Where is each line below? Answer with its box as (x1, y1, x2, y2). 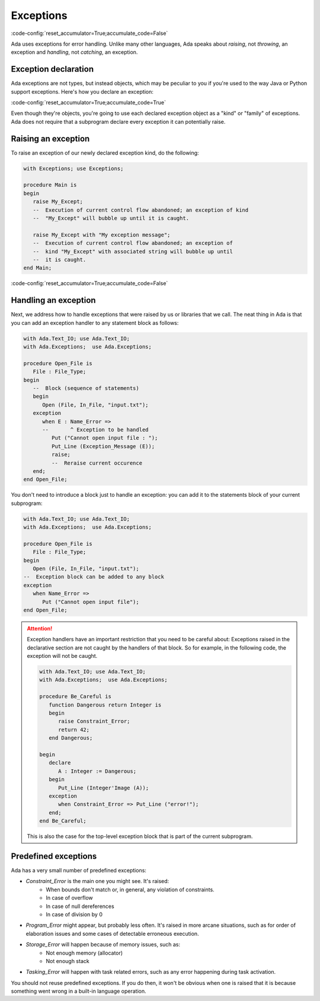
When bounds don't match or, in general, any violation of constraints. (46, 886, 215, 893)
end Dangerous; (48, 735, 93, 741)
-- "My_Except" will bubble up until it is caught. (33, 215, 190, 222)
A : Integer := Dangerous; (58, 767, 136, 775)
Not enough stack (46, 957, 89, 964)
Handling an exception (11, 295, 96, 305)
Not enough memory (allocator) (46, 949, 123, 957)
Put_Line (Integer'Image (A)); (58, 784, 149, 791)
